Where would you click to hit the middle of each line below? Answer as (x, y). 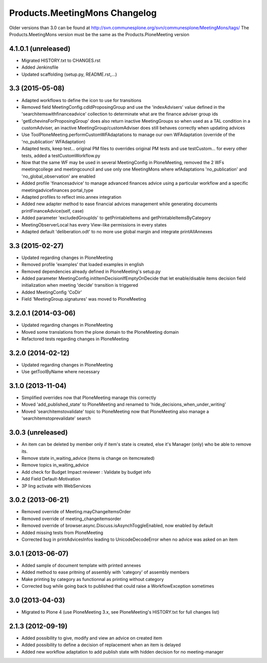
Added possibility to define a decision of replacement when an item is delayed (101, 645)
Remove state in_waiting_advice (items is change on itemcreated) (88, 458)
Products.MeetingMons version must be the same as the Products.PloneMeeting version (99, 34)
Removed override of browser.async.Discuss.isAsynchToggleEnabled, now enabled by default (117, 526)
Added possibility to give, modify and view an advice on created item (92, 638)
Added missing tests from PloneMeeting (62, 532)
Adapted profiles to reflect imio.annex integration (71, 197)
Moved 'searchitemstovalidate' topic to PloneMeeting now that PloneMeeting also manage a (115, 411)
